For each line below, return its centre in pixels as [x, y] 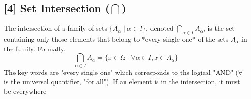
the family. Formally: [35, 48]
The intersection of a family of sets [55, 28]
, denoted [160, 28]
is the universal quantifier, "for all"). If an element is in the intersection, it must [122, 81]
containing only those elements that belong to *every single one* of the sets [116, 39]
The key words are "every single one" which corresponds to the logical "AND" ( [121, 72]
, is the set [219, 28]
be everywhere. [26, 91]
